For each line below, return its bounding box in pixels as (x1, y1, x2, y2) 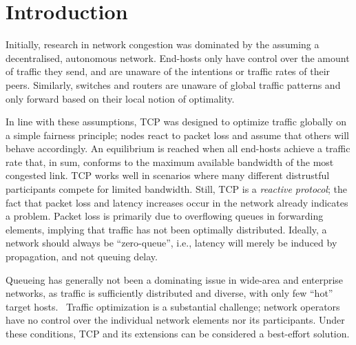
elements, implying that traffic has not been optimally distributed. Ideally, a (6, 222, 327, 236)
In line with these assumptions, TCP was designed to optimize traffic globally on (6, 114, 346, 129)
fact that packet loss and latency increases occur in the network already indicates (6, 195, 348, 209)
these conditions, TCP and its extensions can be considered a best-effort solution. (6, 326, 350, 340)
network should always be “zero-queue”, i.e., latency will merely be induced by (6, 236, 337, 250)
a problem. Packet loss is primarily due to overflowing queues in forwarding (6, 209, 324, 223)
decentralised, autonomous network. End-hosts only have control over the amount (6, 50, 350, 65)
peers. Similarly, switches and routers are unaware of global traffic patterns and (6, 77, 341, 92)
